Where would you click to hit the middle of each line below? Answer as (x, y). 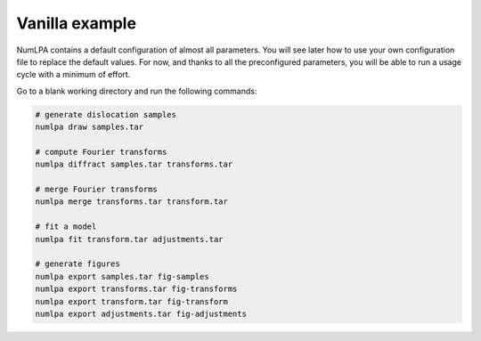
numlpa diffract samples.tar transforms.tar (134, 164)
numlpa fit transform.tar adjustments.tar (129, 239)
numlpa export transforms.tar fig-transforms (136, 289)
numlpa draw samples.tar (90, 127)
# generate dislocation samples (106, 114)
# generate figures (77, 264)
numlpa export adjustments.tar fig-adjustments (141, 313)
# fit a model (66, 227)
